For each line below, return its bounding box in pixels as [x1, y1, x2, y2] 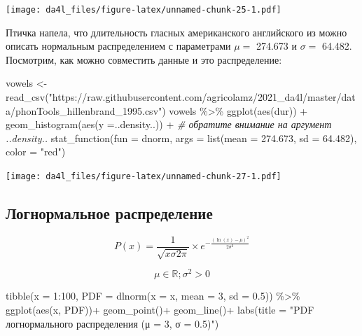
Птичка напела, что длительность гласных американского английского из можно [6, 24, 347, 39]
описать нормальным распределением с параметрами [6, 38, 231, 53]
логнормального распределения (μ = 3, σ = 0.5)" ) [6, 316, 219, 330]
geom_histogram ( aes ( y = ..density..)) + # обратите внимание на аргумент [6, 117, 332, 132]
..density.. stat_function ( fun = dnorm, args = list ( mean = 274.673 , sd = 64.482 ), [6, 130, 357, 145]
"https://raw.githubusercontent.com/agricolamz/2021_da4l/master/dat [48, 90, 356, 104]
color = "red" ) [6, 144, 66, 159]
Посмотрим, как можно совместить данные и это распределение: [6, 52, 282, 66]
